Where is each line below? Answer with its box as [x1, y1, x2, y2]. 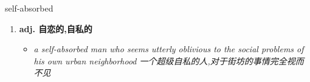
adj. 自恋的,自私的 [19, 22, 92, 35]
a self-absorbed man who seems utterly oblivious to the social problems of [33, 43, 304, 55]
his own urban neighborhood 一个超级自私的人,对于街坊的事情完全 [33, 54, 287, 67]
